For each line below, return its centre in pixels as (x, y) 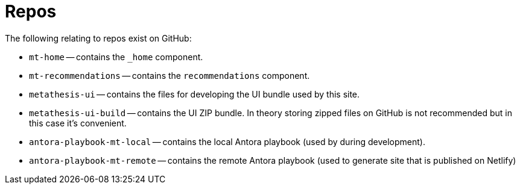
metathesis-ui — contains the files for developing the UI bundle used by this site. (195, 94)
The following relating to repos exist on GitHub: (98, 38)
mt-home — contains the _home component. (116, 57)
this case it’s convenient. (78, 123)
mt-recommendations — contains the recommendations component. (170, 75)
